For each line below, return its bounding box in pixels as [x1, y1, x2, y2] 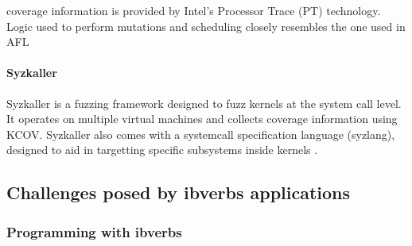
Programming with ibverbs [6, 221, 182, 241]
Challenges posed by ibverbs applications [6, 180, 351, 205]
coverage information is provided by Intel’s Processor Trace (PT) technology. [6, 2, 381, 18]
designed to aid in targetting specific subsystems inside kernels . [6, 141, 318, 158]
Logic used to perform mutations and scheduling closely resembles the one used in [6, 17, 406, 34]
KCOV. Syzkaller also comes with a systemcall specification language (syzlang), [6, 125, 395, 142]
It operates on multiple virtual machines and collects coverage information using [6, 110, 398, 127]
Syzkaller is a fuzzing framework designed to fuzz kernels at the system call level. [6, 94, 402, 111]
